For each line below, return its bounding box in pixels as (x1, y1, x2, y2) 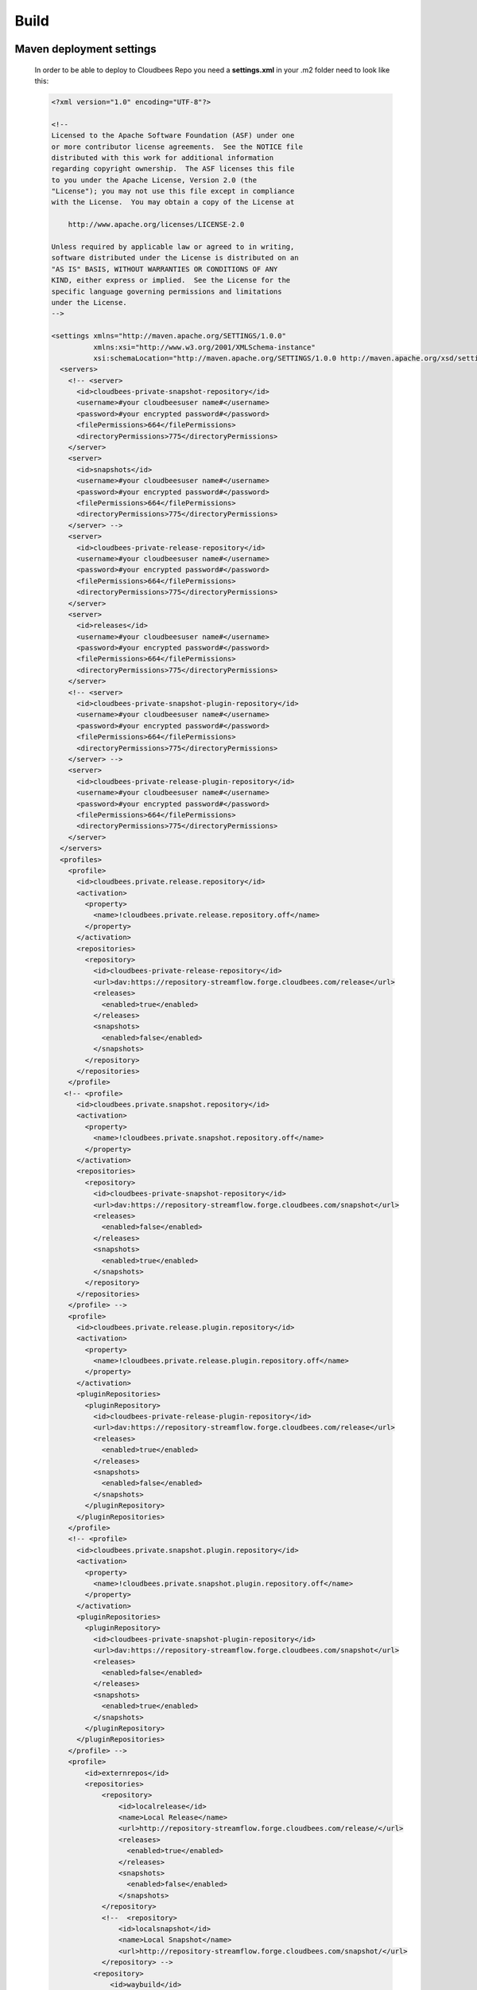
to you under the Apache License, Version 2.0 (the (51, 175, 258, 185)
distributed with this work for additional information (51, 153, 274, 162)
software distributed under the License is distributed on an (51, 253, 299, 263)
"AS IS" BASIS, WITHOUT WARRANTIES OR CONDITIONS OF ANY (51, 264, 278, 274)
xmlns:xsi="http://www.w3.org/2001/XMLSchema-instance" (92, 342, 316, 352)
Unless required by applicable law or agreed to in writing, (51, 243, 295, 252)
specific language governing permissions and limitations (51, 287, 282, 296)
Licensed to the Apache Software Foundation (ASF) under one (51, 131, 295, 140)
